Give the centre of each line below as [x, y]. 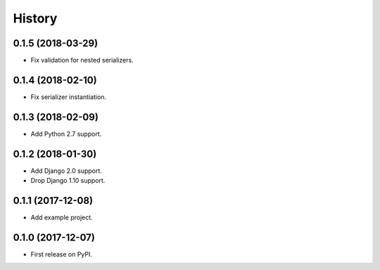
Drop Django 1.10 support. [68, 181]
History [35, 18]
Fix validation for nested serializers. [82, 60]
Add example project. [62, 217]
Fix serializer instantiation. [69, 97]
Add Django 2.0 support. [66, 171]
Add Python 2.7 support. [66, 134]
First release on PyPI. [62, 254]
